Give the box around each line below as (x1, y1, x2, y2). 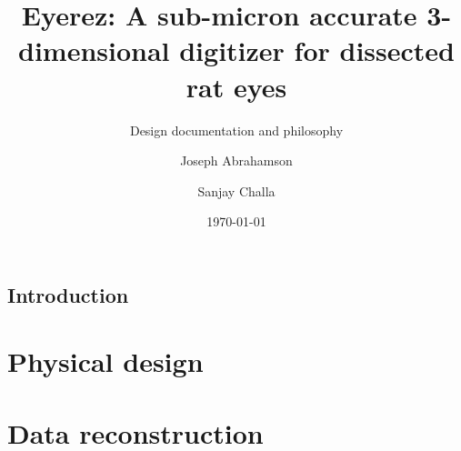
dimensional (17, 32, 170, 69)
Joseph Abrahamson (180, 151, 293, 170)
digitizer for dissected (179, 32, 455, 69)
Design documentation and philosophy (129, 120, 344, 139)
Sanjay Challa (197, 181, 276, 200)
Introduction (7, 280, 129, 308)
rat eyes (185, 67, 287, 105)
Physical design (7, 343, 204, 380)
